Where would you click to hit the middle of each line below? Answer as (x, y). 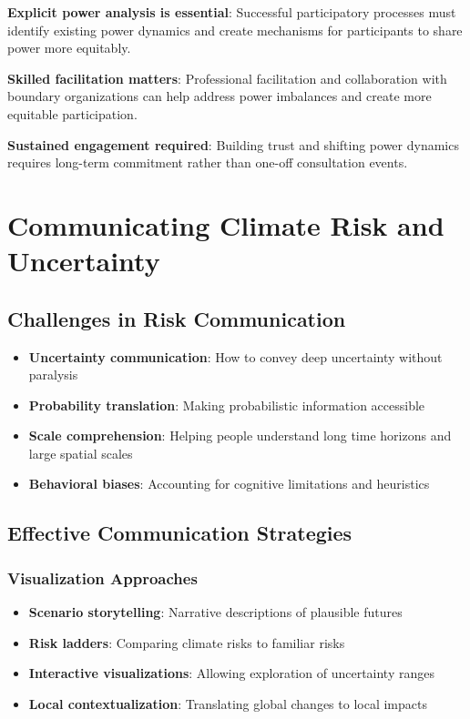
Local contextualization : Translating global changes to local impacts (228, 703)
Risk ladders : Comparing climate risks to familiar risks (187, 642)
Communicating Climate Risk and (226, 224)
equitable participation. (72, 113)
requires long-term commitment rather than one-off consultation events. (208, 162)
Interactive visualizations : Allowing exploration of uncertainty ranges (231, 673)
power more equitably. (69, 48)
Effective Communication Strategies (180, 533)
